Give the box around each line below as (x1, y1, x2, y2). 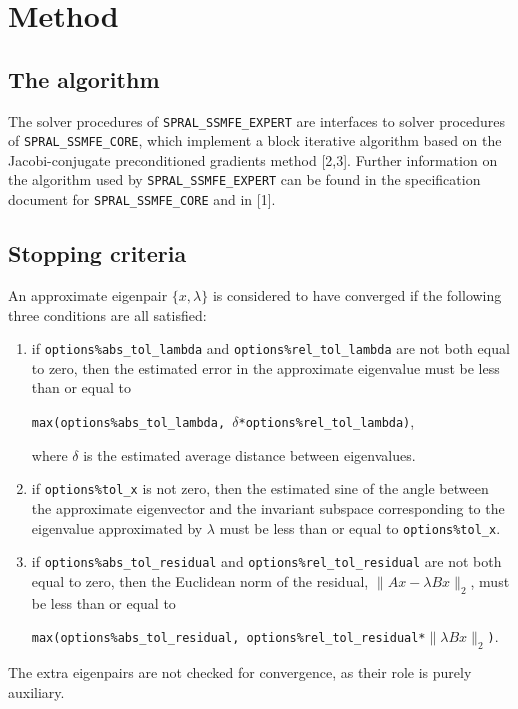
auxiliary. (8, 681, 65, 702)
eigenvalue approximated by (31, 517, 203, 538)
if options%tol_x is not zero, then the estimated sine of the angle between (31, 478, 489, 499)
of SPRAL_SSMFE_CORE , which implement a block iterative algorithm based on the (8, 130, 502, 151)
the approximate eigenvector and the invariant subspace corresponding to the (31, 497, 505, 518)
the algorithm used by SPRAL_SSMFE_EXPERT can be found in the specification (8, 169, 481, 190)
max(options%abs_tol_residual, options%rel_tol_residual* (31, 631, 426, 646)
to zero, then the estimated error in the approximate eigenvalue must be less (31, 357, 500, 378)
